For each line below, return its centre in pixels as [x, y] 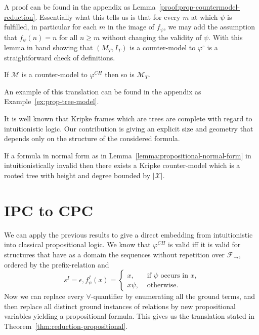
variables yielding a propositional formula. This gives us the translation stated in [129, 316]
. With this [226, 37]
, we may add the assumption [209, 27]
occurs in [174, 275]
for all [68, 37]
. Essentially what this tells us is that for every [108, 16]
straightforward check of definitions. [60, 57]
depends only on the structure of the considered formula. [92, 138]
